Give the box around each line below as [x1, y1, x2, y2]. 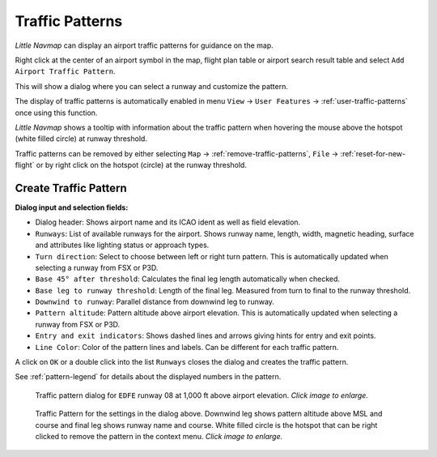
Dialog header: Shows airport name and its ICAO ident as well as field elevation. [35, 217, 301, 227]
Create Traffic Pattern [15, 181, 127, 194]
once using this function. [15, 108, 98, 117]
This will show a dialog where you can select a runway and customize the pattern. [15, 81, 289, 91]
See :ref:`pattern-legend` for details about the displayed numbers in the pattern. [15, 372, 282, 382]
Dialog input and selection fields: [15, 203, 129, 212]
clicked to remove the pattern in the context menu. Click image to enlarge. [35, 432, 283, 441]
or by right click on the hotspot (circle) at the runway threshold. [36, 160, 247, 170]
